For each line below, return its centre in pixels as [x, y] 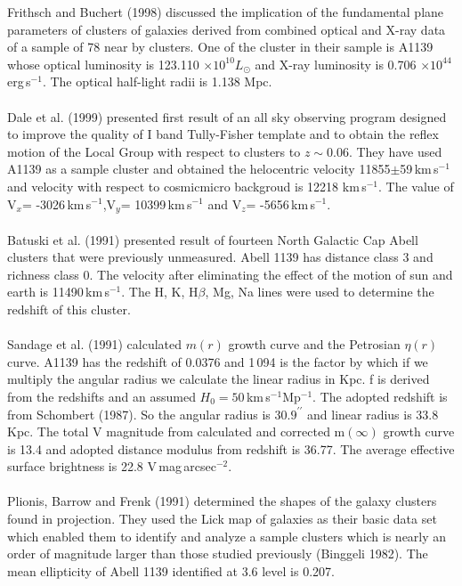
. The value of [416, 186]
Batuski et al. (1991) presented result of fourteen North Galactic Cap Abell [213, 239]
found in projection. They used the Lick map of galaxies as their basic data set [222, 519]
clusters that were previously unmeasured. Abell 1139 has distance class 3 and [220, 257]
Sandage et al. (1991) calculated [94, 344]
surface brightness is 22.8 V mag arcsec [112, 466]
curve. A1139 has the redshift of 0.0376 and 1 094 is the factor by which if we [218, 361]
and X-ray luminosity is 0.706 [336, 64]
